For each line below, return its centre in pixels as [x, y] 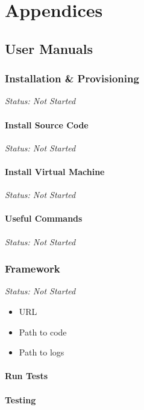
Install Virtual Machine [55, 171]
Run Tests [27, 376]
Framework [33, 269]
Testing [20, 399]
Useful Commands [44, 218]
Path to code [43, 332]
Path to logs [42, 352]
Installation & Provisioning [72, 78]
